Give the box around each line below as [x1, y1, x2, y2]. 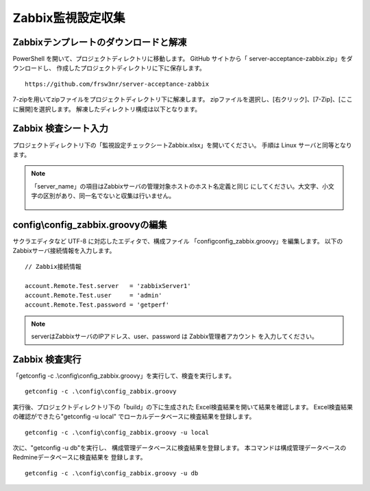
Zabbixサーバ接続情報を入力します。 [12, 247, 116, 255]
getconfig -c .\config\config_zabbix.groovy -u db [25, 469, 199, 477]
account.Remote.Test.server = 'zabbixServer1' [25, 282, 191, 289]
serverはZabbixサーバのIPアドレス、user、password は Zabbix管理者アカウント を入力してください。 [31, 333, 318, 341]
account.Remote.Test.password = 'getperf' [25, 301, 170, 309]
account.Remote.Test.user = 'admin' [25, 291, 162, 299]
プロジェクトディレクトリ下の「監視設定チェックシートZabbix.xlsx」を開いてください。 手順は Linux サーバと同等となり [12, 141, 352, 149]
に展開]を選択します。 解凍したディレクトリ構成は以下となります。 [12, 105, 201, 113]
